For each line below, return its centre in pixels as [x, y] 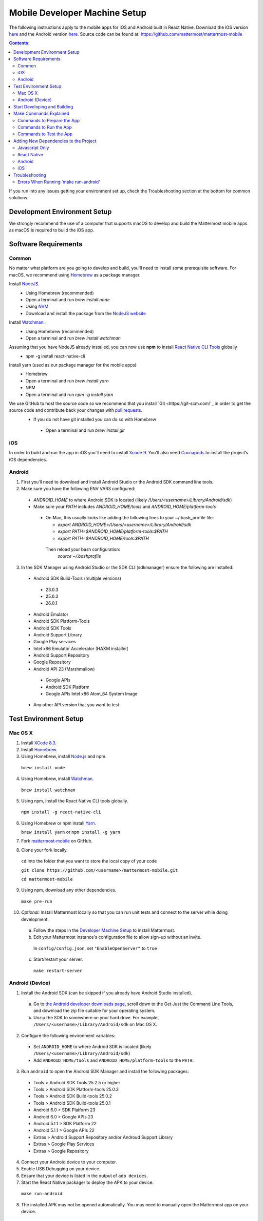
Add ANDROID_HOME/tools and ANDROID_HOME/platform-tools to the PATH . [114, 1060]
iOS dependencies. [28, 460]
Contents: [19, 43]
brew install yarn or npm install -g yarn [71, 832]
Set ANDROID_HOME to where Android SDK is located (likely [93, 1047]
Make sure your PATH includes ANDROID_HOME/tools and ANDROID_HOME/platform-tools [125, 507]
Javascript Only [33, 148]
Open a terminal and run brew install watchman [73, 338]
